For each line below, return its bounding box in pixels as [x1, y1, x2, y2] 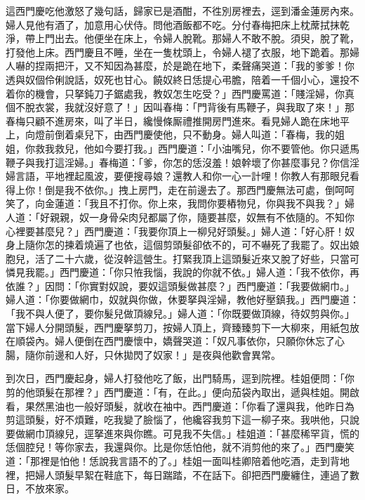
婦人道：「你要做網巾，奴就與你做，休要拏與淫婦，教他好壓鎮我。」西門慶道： [6, 292, 359, 307]
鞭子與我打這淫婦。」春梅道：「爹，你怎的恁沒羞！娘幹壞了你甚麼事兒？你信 [6, 154, 350, 169]
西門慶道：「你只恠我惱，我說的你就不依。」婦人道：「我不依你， [59, 265, 350, 279]
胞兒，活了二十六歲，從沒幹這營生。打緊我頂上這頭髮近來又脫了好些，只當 [6, 251, 350, 265]
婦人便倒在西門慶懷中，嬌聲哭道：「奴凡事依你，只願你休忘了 [54, 334, 335, 348]
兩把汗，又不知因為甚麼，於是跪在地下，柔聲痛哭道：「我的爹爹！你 [44, 58, 354, 73]
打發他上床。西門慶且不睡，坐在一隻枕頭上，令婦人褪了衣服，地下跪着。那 [6, 44, 350, 59]
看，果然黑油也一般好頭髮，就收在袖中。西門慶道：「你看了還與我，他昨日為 [6, 398, 354, 413]
